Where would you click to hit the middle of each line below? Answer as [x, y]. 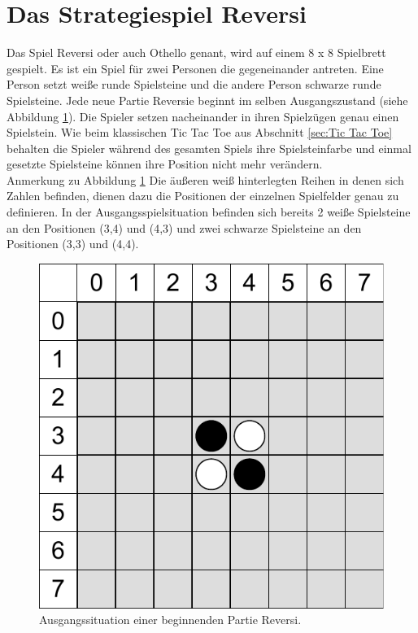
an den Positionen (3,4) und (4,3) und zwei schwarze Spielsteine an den [184, 227]
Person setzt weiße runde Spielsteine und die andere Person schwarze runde [194, 84]
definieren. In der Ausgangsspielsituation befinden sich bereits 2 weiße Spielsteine [209, 212]
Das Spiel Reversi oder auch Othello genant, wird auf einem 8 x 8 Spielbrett [196, 52]
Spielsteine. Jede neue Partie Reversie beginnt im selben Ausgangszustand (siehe [207, 100]
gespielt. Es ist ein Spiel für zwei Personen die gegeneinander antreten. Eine [195, 68]
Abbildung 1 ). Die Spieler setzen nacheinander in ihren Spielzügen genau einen [203, 116]
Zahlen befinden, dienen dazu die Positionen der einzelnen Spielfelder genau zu [203, 196]
